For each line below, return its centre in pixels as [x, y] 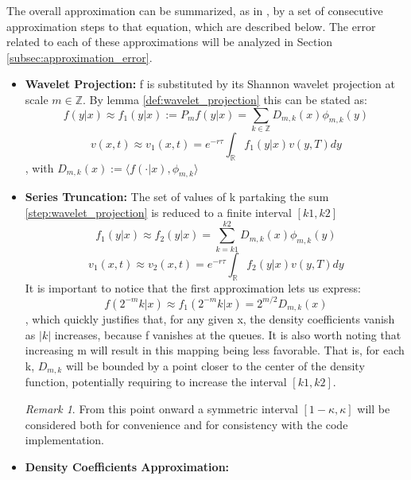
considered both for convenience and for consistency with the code [186, 424]
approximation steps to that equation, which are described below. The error [191, 26]
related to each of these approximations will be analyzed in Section [170, 42]
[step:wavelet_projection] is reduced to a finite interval [158, 213]
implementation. [64, 440]
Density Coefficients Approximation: [127, 466]
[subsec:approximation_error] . [79, 57]
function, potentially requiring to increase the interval [156, 382]
